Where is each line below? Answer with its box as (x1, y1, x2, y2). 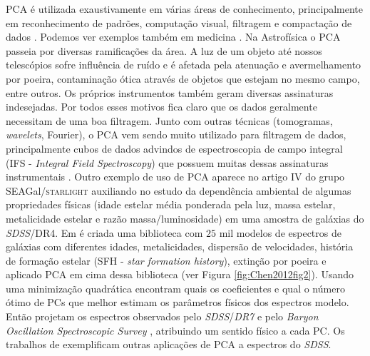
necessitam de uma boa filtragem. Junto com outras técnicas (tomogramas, (6, 113, 333, 128)
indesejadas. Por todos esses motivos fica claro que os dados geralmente (6, 99, 317, 114)
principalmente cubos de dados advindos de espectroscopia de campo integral (6, 141, 343, 156)
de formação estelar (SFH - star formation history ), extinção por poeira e (6, 253, 327, 268)
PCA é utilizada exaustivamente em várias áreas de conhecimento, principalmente (6, 1, 363, 16)
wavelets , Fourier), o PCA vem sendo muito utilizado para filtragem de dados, (6, 127, 346, 142)
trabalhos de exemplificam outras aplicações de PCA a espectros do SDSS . (6, 337, 332, 352)
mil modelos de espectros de (219, 225, 341, 240)
